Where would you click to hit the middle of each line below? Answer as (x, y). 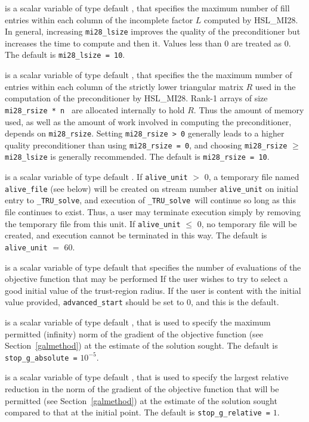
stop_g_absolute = (41, 358)
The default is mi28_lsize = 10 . (65, 55)
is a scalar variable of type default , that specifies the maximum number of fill (147, 8)
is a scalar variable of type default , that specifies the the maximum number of (149, 75)
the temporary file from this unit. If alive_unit (93, 223)
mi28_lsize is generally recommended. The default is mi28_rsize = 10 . (137, 156)
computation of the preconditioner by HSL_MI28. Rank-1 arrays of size (136, 98)
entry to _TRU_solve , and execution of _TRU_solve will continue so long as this (151, 200)
